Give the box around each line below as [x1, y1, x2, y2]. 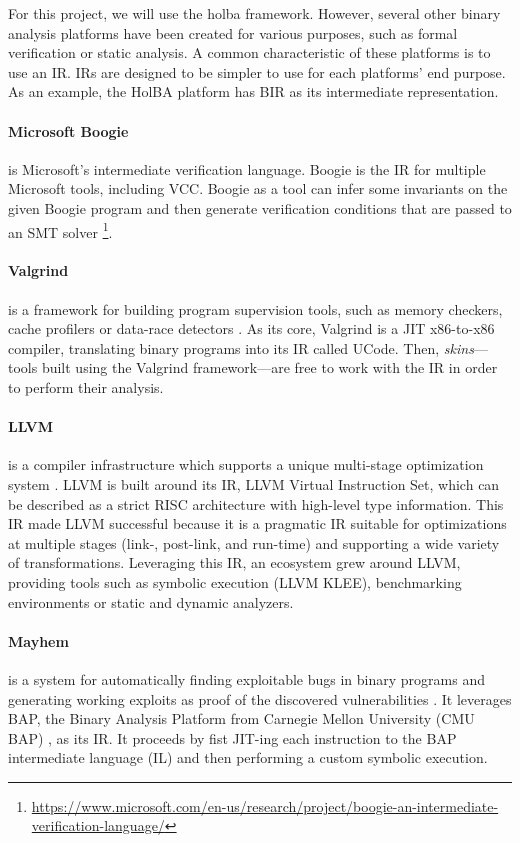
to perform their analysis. [8, 376, 164, 397]
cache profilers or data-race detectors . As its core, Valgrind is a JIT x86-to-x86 [8, 318, 495, 339]
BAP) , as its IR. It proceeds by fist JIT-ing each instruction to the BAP [8, 727, 457, 748]
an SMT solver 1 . [8, 218, 113, 242]
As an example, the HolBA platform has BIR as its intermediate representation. [8, 81, 499, 102]
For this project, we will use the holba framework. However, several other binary [8, 3, 501, 23]
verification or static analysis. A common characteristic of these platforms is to [8, 42, 491, 63]
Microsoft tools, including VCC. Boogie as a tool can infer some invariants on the [8, 178, 508, 199]
